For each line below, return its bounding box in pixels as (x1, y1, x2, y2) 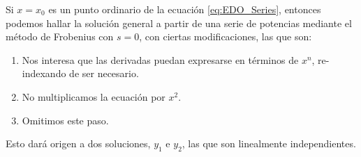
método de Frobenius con (6, 29, 114, 44)
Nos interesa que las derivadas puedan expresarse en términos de (22, 52, 299, 67)
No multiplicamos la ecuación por (22, 89, 165, 104)
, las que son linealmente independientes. (182, 136, 356, 151)
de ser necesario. (69, 66, 139, 81)
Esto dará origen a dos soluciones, (6, 136, 151, 151)
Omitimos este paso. (22, 113, 109, 127)
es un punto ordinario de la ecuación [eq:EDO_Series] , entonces (48, 2, 321, 16)
